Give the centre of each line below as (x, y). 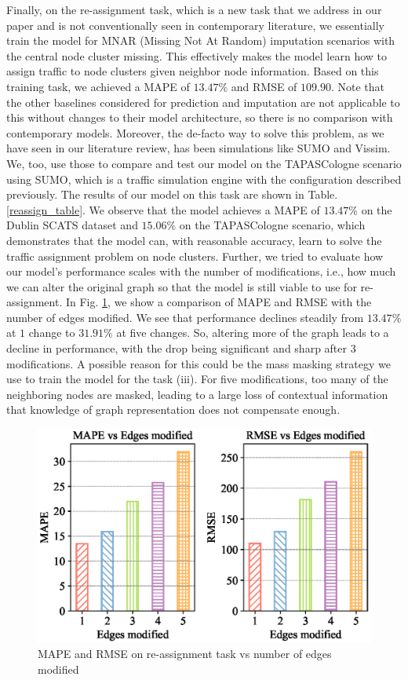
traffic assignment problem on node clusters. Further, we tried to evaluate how (195, 256)
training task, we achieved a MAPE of (98, 86)
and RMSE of (264, 86)
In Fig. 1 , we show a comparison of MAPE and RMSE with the (219, 302)
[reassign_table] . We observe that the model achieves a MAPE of (163, 209)
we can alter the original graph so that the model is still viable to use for (182, 286)
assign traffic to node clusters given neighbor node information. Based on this (193, 71)
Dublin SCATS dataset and (72, 225)
